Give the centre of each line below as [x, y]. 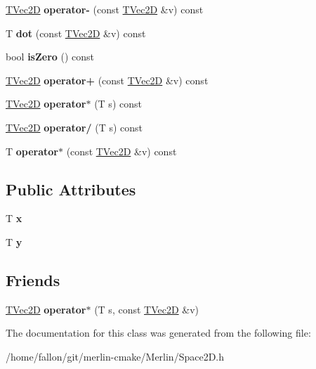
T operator [32, 151]
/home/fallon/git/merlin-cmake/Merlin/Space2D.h [115, 356]
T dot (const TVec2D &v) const [76, 33]
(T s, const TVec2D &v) [147, 309]
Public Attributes [71, 189]
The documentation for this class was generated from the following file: [158, 333]
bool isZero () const [50, 57]
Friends [33, 279]
